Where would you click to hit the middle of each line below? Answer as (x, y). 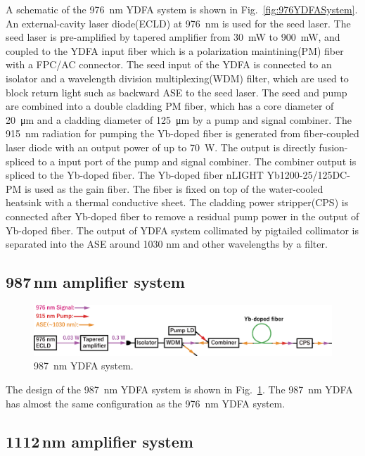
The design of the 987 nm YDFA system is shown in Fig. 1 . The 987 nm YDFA (179, 389)
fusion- (333, 147)
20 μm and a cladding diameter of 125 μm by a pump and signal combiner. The (179, 119)
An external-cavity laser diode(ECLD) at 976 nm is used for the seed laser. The (178, 23)
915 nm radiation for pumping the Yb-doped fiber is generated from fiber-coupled (182, 133)
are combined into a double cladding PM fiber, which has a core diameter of (170, 106)
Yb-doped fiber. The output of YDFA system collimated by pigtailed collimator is (182, 230)
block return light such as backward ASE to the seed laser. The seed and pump (177, 92)
